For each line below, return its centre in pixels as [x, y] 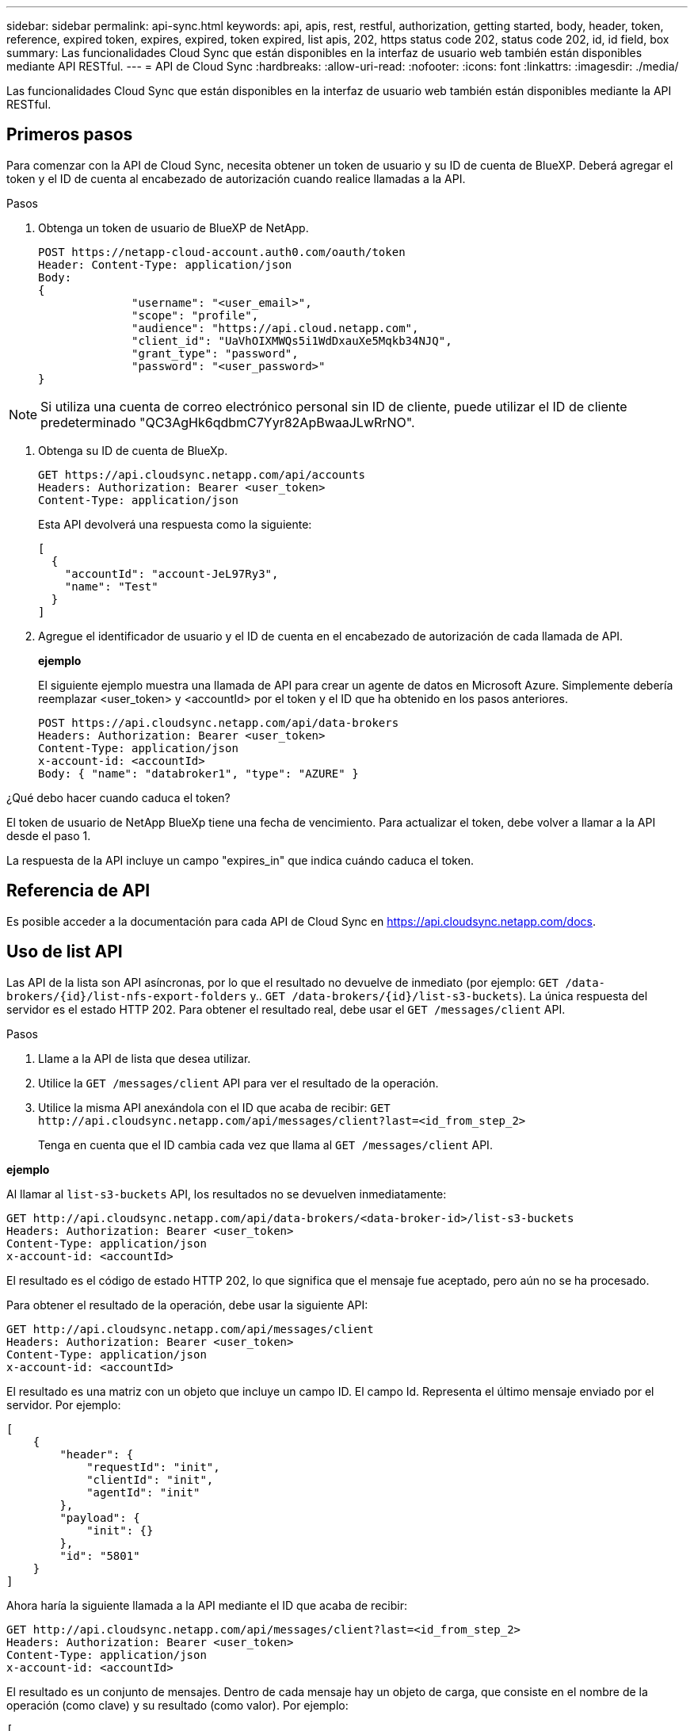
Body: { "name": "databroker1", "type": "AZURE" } [198, 773]
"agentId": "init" [143, 1492]
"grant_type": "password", [215, 353]
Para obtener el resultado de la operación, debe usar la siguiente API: [187, 1305]
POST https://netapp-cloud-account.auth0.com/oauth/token [222, 252]
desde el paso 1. [49, 835]
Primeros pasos [70, 135]
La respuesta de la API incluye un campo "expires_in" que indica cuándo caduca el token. [240, 860]
